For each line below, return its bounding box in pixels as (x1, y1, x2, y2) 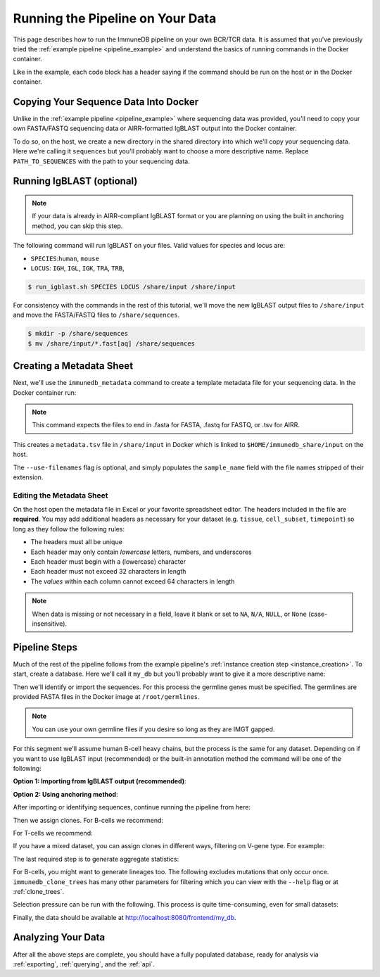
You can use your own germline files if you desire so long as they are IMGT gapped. (32, 725, 275, 733)
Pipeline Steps (13, 641, 77, 653)
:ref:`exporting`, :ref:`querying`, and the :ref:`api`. (13, 959, 155, 968)
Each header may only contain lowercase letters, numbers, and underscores (30, 548, 253, 556)
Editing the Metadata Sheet (13, 490, 108, 500)
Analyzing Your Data (13, 931, 106, 943)
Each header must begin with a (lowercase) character (30, 557, 186, 566)
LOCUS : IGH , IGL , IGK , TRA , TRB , (30, 264, 125, 272)
